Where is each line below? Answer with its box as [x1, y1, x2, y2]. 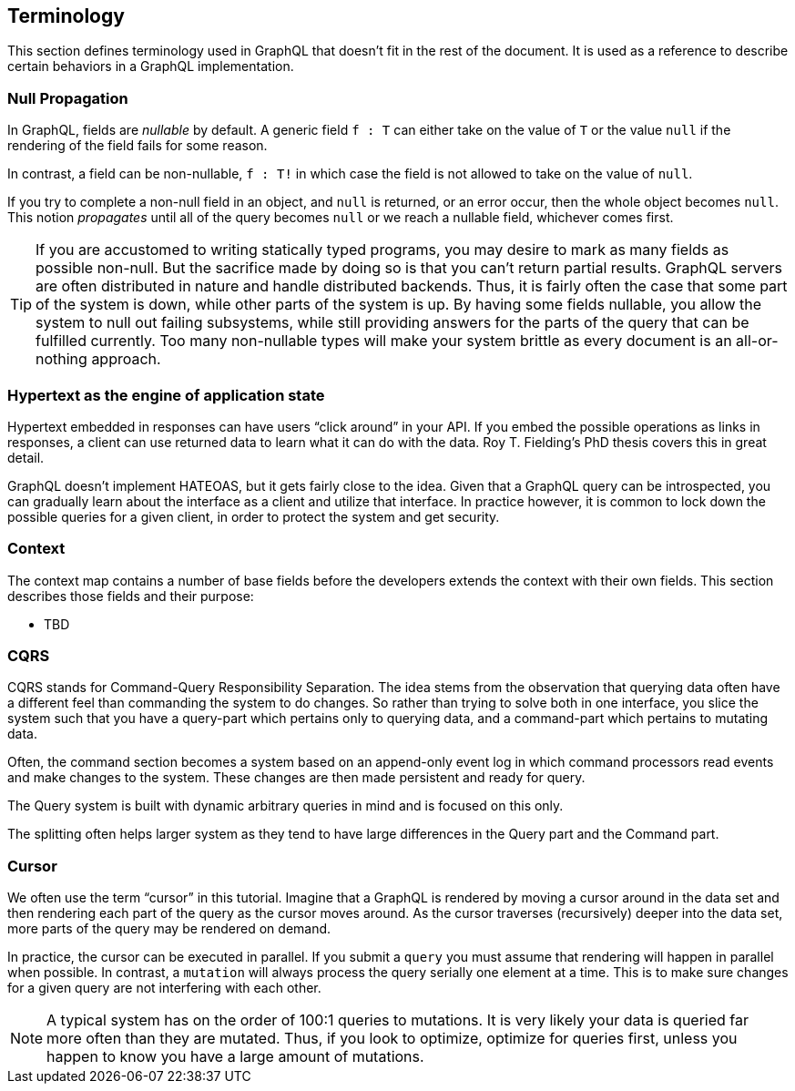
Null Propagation [7, 88, 128, 107]
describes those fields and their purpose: [7, 587, 254, 604]
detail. [7, 449, 45, 465]
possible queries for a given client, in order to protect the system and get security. [7, 508, 500, 525]
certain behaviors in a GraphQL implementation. [7, 58, 294, 75]
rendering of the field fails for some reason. [7, 138, 268, 154]
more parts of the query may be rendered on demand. [7, 921, 331, 937]
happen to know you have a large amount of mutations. [46, 1047, 424, 1066]
